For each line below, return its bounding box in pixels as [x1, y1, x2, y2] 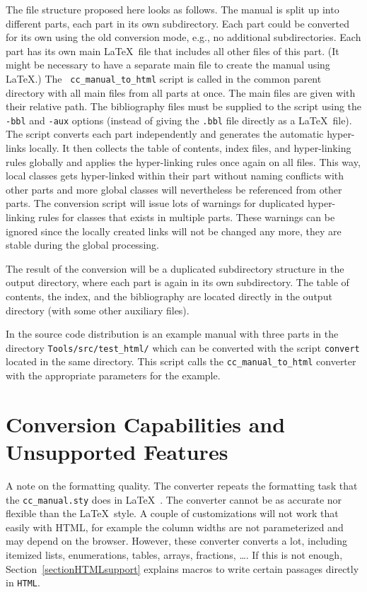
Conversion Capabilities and [6, 409, 286, 438]
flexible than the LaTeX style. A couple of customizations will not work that [6, 506, 339, 521]
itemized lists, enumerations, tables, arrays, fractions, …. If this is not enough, [6, 547, 343, 562]
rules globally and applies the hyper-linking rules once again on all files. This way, [6, 154, 361, 169]
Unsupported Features [6, 437, 228, 466]
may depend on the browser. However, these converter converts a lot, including [6, 533, 348, 548]
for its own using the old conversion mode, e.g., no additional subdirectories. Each [6, 30, 361, 45]
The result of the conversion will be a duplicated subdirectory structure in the [6, 261, 344, 276]
